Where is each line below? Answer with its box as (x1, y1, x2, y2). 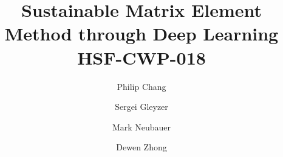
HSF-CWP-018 (77, 45, 206, 69)
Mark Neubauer (112, 120, 171, 133)
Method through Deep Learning (4, 21, 279, 46)
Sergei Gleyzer (115, 100, 168, 113)
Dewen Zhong (116, 141, 167, 153)
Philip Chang (117, 80, 166, 92)
